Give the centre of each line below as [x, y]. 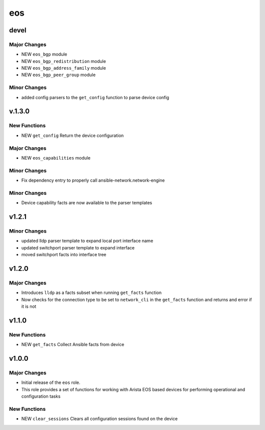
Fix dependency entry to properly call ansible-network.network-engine [93, 180]
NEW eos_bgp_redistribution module [64, 61]
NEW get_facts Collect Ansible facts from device [73, 345]
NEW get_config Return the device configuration [73, 135]
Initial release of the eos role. [51, 382]
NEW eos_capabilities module [56, 158]
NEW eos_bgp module [44, 54]
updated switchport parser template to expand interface [78, 247]
